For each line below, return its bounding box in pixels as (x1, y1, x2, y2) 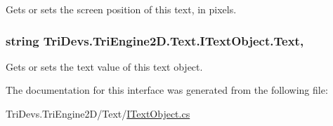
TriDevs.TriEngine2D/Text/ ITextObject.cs (6, 106, 190, 120)
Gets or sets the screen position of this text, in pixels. (6, 2, 237, 16)
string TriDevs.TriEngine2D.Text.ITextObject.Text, (6, 31, 304, 49)
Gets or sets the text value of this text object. (6, 59, 203, 73)
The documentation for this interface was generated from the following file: (6, 83, 328, 97)
